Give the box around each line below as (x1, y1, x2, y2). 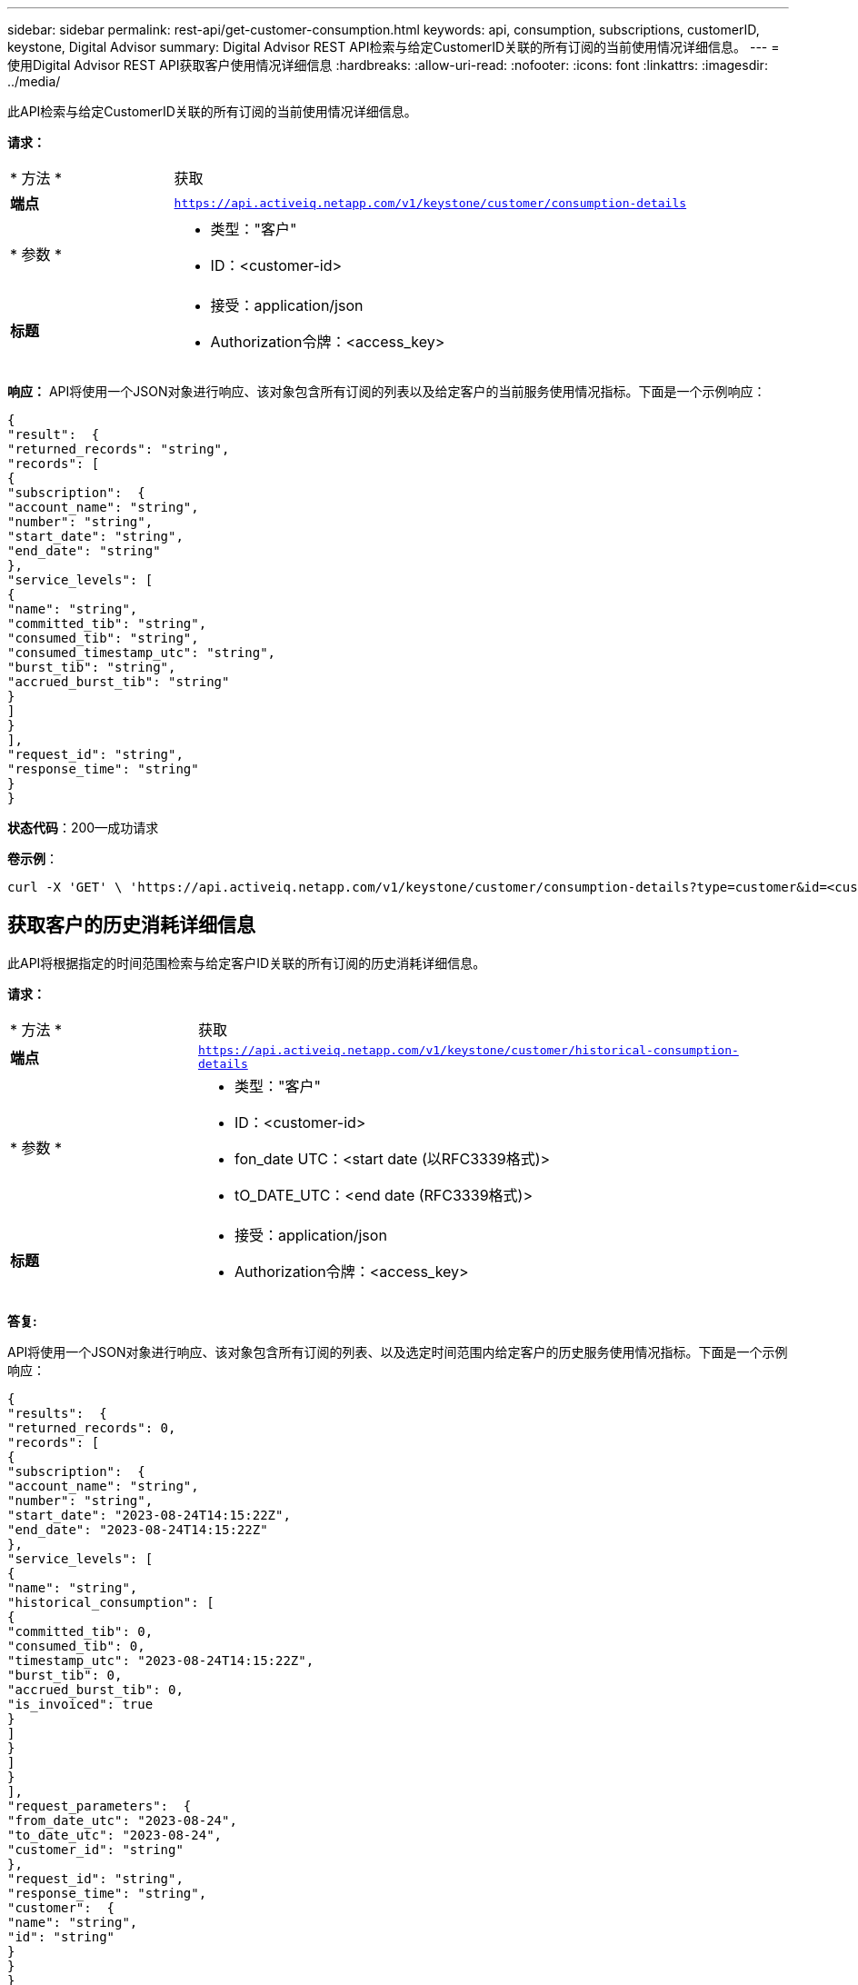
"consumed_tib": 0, (7, 1638, 145, 1653)
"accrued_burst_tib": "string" (7, 674, 230, 689)
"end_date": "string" (7, 544, 161, 558)
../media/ (7, 74, 61, 89)
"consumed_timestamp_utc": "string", (7, 645, 276, 660)
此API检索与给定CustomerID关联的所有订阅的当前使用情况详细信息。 (7, 104, 417, 119)
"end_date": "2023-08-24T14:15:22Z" (7, 1521, 268, 1537)
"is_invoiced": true (7, 1696, 154, 1711)
